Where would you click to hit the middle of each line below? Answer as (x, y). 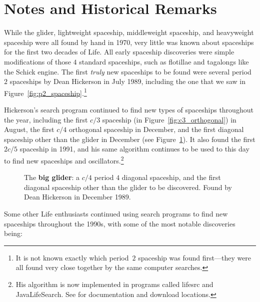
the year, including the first (46, 119)
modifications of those (37, 61)
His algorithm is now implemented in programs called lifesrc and (114, 284)
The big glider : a (52, 177)
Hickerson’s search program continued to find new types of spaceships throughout (129, 109)
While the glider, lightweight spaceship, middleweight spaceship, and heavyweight (129, 32)
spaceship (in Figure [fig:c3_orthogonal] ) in (169, 119)
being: (13, 233)
